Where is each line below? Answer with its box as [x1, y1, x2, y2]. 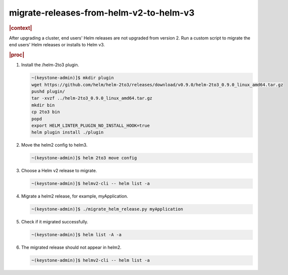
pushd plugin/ [31, 89, 65, 95]
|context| [9, 24, 32, 31]
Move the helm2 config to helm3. [21, 142, 88, 148]
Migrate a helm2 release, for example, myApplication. [21, 193, 129, 199]
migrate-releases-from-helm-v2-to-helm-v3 [9, 7, 195, 18]
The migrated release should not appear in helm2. [21, 244, 122, 251]
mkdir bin [31, 102, 55, 108]
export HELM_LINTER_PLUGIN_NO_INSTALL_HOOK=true [31, 122, 150, 128]
